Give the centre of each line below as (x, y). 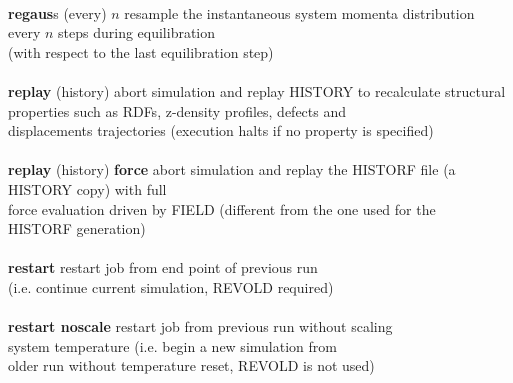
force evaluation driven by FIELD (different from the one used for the (222, 208)
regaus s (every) (57, 12)
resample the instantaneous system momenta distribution (299, 12)
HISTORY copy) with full (87, 188)
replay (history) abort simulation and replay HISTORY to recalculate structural (257, 90)
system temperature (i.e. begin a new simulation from (172, 345)
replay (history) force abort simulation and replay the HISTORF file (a (232, 169)
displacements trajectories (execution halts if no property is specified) (221, 130)
